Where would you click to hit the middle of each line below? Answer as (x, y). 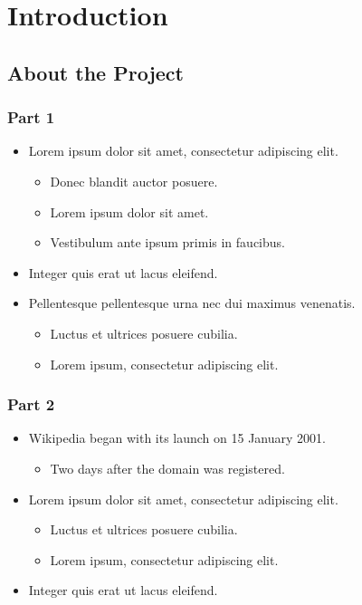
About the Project (95, 72)
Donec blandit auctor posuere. (134, 181)
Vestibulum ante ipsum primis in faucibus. (167, 242)
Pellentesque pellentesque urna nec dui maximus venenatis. (192, 303)
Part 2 (31, 404)
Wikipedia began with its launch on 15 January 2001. (177, 438)
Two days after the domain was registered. (167, 468)
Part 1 (31, 117)
